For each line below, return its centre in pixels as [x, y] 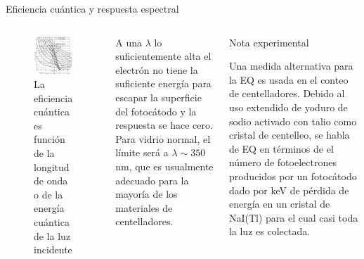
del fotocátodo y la [156, 111]
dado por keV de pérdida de [289, 190]
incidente [53, 249]
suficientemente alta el [163, 56]
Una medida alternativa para [291, 66]
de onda [51, 181]
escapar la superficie [158, 97]
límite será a [142, 152]
